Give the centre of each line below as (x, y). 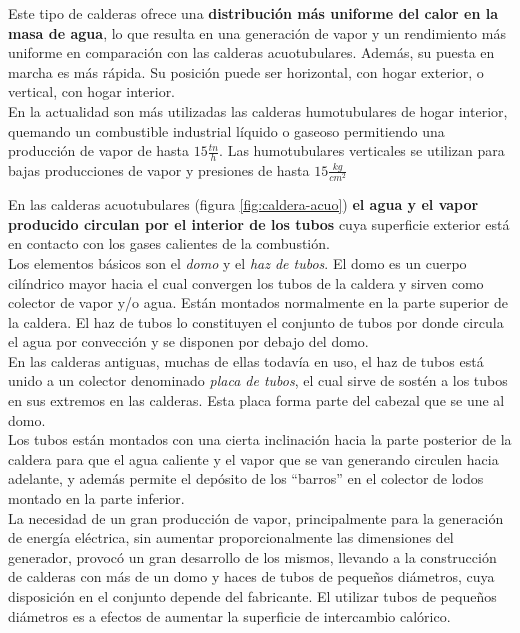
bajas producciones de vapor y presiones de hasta (159, 169)
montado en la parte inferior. (96, 498)
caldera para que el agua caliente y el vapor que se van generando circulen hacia (253, 458)
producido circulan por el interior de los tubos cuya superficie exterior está (259, 223)
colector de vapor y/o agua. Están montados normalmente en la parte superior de (258, 302)
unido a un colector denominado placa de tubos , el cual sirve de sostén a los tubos (258, 380)
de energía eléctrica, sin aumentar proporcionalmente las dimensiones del (231, 537)
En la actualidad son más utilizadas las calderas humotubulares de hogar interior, (258, 110)
